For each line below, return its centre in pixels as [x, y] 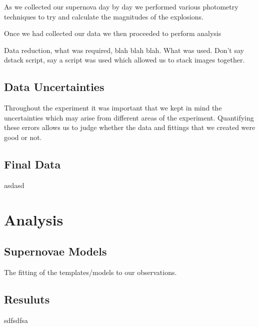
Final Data [32, 164]
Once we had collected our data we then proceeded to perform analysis [113, 33]
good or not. [23, 137]
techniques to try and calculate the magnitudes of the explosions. [104, 16]
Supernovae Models [55, 251]
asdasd [14, 185]
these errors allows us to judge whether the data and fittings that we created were [130, 127]
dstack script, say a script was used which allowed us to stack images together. [124, 60]
